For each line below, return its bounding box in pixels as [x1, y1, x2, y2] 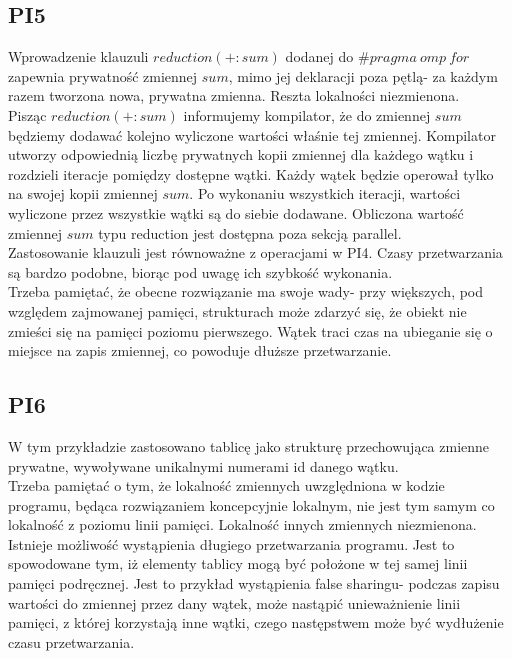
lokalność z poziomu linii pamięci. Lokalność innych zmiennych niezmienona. [8, 514, 477, 535]
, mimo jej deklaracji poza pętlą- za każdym [228, 65, 498, 86]
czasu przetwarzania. [8, 631, 135, 652]
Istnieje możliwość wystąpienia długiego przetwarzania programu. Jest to [8, 533, 455, 554]
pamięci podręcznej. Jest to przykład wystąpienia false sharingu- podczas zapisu [8, 573, 500, 594]
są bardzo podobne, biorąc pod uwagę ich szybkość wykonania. [8, 261, 393, 282]
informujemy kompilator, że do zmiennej [183, 104, 431, 125]
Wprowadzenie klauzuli [8, 46, 149, 67]
